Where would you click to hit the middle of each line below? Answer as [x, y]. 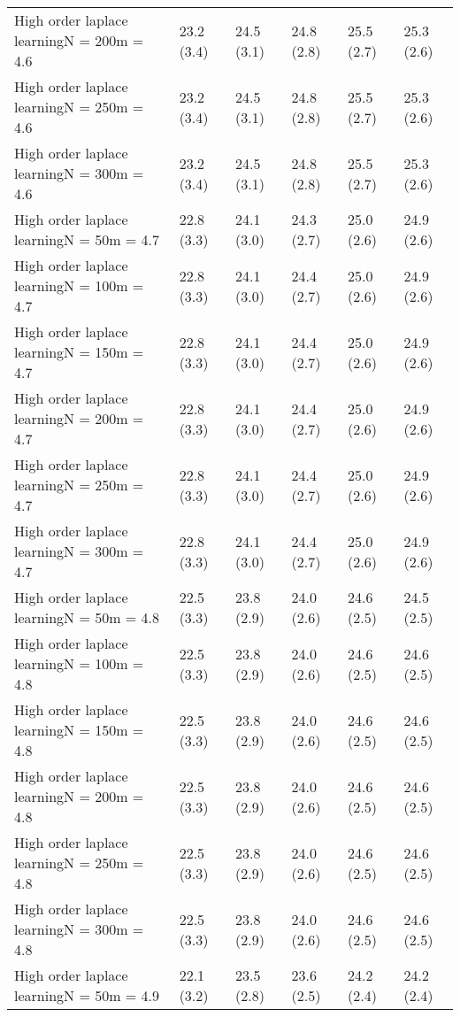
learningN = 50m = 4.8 [87, 617]
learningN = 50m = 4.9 [87, 995]
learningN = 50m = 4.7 [87, 239]
